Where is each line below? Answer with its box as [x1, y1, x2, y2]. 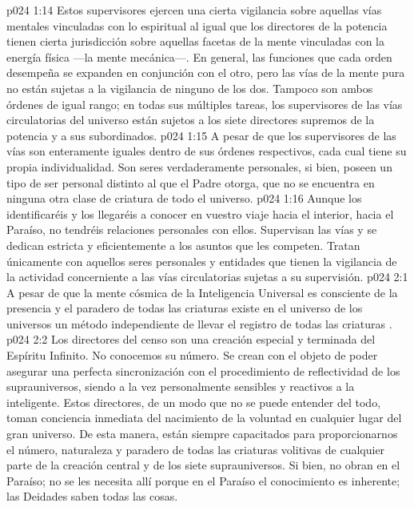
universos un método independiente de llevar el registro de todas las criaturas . [6, 315, 392, 332]
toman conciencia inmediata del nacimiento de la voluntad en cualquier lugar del [6, 409, 402, 426]
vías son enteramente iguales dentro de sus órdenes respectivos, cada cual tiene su [6, 143, 407, 159]
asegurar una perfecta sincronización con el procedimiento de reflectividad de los [6, 362, 400, 379]
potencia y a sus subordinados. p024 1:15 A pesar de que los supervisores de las [6, 127, 396, 143]
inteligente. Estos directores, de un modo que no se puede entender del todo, [6, 393, 381, 410]
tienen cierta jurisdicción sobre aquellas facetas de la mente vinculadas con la [6, 33, 384, 50]
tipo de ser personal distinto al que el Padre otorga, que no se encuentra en [6, 174, 375, 191]
